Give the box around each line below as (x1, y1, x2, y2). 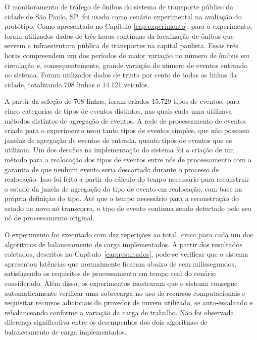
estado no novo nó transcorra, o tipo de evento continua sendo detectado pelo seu (4, 203, 252, 213)
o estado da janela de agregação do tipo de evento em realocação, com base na (4, 183, 243, 194)
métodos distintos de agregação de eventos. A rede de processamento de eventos (4, 115, 247, 126)
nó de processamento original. (4, 212, 95, 223)
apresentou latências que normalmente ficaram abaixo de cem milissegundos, (4, 258, 236, 269)
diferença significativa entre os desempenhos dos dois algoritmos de (4, 317, 207, 327)
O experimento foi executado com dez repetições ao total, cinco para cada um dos (4, 229, 253, 240)
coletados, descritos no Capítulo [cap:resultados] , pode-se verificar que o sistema (4, 249, 248, 259)
